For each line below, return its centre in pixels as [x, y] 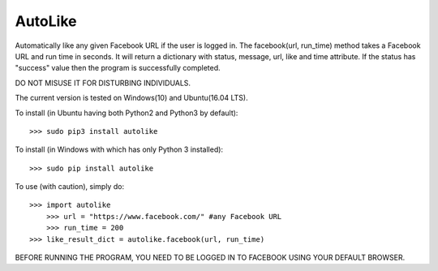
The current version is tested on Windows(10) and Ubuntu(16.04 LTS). [131, 98]
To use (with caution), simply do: [70, 187]
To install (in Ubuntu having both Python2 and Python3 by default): [127, 113]
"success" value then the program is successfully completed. [118, 68]
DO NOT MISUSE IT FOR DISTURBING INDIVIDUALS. [103, 83]
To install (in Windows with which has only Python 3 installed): [119, 149]
